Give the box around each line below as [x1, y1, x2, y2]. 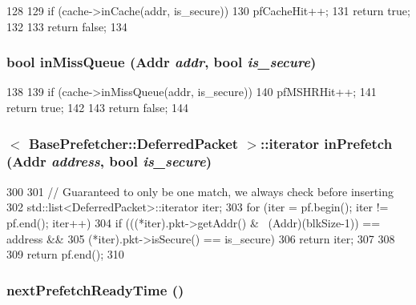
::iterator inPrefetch [261, 133, 393, 153]
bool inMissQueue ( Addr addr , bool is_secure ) [6, 52, 317, 72]
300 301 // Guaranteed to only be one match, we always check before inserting [6, 183, 394, 199]
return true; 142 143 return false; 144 [6, 99, 189, 115]
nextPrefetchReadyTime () [6, 279, 184, 299]
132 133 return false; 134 [6, 18, 127, 34]
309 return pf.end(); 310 [6, 246, 124, 263]
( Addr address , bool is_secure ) [6, 151, 212, 171]
